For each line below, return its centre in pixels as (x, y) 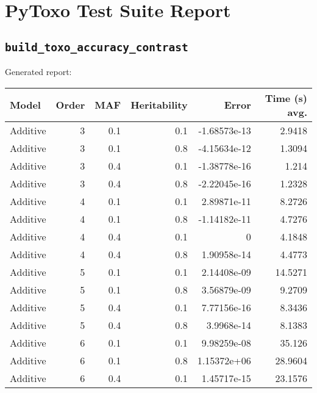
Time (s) (286, 98)
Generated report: (38, 72)
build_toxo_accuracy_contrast (97, 47)
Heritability (159, 105)
